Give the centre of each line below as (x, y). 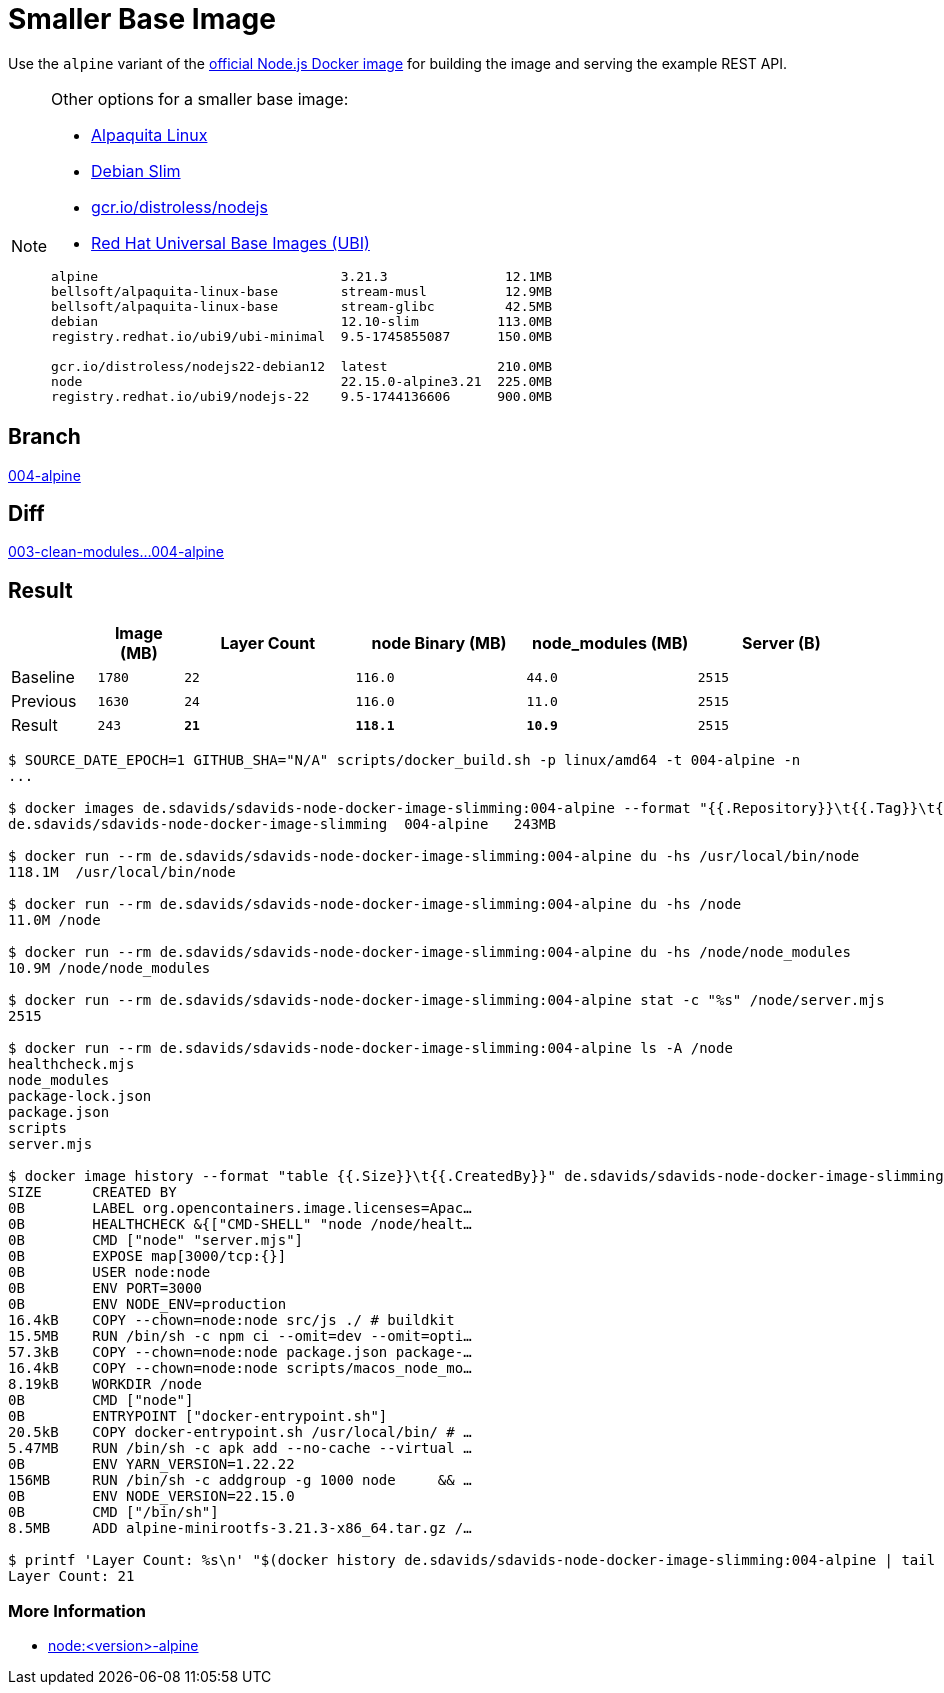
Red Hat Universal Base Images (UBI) (230, 242)
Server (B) (781, 643)
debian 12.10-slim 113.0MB (301, 321)
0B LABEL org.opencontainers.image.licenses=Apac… (240, 1208)
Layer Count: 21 (71, 1576)
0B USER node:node (109, 1272)
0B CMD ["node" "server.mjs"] (156, 1240)
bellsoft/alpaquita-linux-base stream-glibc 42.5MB (301, 306)
